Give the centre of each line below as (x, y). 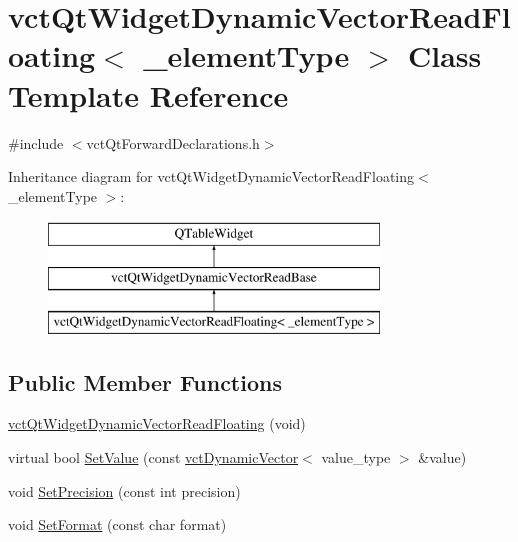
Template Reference (148, 94)
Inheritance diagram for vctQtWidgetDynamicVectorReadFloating (211, 176)
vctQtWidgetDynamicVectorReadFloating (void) (157, 423)
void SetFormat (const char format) (117, 524)
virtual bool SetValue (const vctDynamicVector (153, 457)
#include (36, 142)
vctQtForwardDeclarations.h (173, 142)
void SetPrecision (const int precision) (124, 490)
